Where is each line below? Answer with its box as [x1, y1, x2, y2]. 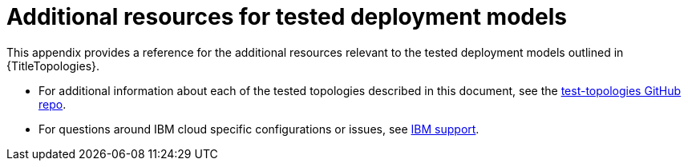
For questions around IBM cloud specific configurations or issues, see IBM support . [38, 121, 480, 136]
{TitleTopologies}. [6, 58, 100, 73]
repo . [38, 97, 67, 111]
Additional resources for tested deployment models [6, 3, 567, 30]
